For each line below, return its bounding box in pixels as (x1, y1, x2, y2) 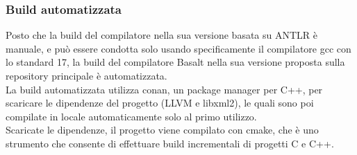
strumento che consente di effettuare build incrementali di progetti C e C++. (6, 136, 334, 150)
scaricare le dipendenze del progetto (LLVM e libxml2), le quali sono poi (6, 95, 314, 110)
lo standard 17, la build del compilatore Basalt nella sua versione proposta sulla (6, 55, 345, 69)
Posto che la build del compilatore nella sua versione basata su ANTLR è (6, 28, 318, 42)
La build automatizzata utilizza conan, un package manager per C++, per (6, 82, 323, 96)
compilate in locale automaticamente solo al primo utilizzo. (6, 109, 257, 123)
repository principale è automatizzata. (6, 69, 167, 82)
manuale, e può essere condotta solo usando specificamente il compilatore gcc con (6, 41, 351, 55)
